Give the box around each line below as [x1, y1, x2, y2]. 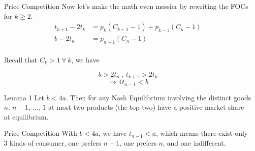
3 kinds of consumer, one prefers [4, 137, 101, 148]
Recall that [4, 55, 37, 65]
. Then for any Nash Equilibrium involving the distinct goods [65, 92, 251, 102]
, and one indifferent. [163, 137, 226, 148]
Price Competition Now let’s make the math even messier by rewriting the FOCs [4, 1, 248, 11]
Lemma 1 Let [4, 92, 45, 102]
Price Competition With [4, 128, 77, 138]
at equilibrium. [4, 111, 49, 121]
